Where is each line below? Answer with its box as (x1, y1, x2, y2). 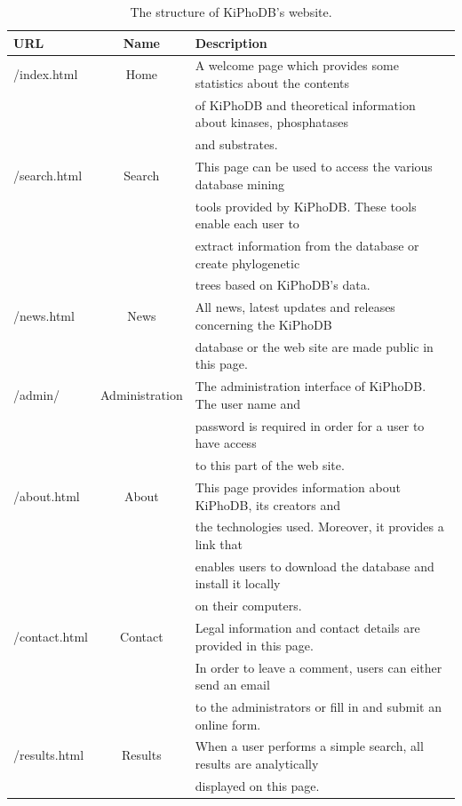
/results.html (13, 746, 84, 764)
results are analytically (195, 754, 319, 772)
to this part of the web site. (195, 456, 345, 475)
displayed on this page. (195, 776, 320, 794)
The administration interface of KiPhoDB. (195, 377, 426, 395)
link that (195, 534, 243, 553)
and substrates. (195, 135, 278, 154)
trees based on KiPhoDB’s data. (195, 275, 370, 294)
